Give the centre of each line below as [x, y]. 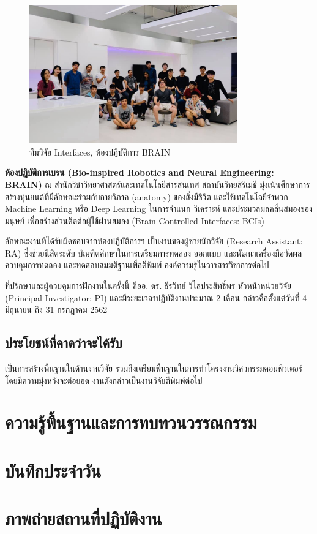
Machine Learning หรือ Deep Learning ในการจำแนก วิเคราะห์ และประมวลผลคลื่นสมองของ [159, 209]
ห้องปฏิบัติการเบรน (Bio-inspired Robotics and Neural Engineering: [140, 172]
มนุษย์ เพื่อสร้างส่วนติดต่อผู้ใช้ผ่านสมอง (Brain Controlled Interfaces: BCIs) [135, 220]
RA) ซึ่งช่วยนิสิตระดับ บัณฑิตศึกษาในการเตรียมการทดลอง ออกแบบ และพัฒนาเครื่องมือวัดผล [154, 253]
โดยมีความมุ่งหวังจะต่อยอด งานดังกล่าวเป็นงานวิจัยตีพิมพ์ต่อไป [104, 380]
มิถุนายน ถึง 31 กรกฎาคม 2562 [56, 310]
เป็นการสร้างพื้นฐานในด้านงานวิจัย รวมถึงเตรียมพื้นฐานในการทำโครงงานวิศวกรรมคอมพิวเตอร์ [154, 368]
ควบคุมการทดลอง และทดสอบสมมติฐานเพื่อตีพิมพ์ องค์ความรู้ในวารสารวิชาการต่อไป [137, 265]
